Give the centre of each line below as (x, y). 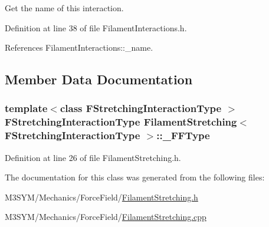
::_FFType (183, 135)
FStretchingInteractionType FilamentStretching (121, 122)
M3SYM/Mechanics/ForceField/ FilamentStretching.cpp (106, 217)
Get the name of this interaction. (64, 8)
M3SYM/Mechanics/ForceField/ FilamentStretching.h (101, 197)
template (26, 108)
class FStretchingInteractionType (141, 108)
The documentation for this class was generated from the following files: (135, 177)
